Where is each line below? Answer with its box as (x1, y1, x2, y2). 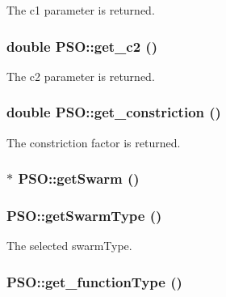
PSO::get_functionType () (6, 271, 182, 291)
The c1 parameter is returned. (6, 2, 155, 18)
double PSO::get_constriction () (6, 102, 221, 122)
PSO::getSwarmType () (6, 205, 162, 225)
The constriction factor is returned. (6, 134, 181, 151)
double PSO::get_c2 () (6, 36, 157, 56)
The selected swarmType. (6, 237, 132, 254)
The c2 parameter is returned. (6, 67, 155, 84)
